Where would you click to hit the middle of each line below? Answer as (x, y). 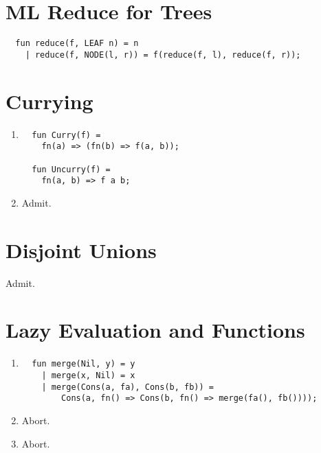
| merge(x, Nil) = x (88, 375)
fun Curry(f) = (66, 135)
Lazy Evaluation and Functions (155, 330)
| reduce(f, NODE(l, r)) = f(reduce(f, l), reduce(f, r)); (163, 55)
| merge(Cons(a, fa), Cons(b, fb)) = (128, 387)
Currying (49, 101)
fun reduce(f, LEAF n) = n (77, 44)
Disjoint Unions (81, 249)
